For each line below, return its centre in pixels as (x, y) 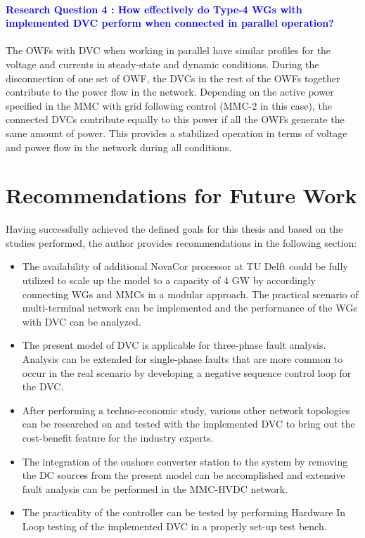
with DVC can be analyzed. (82, 321)
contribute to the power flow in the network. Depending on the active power (170, 92)
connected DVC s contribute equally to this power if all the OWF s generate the (175, 119)
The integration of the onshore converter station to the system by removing (185, 461)
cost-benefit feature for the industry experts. (118, 437)
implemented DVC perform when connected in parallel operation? (170, 23)
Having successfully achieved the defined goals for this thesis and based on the (174, 229)
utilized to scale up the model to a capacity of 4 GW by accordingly (169, 280)
